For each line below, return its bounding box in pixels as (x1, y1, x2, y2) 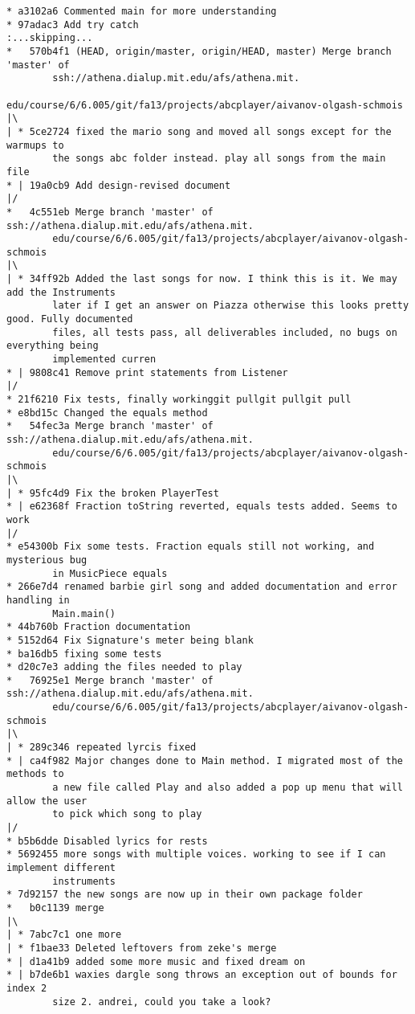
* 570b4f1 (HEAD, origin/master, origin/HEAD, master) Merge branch (6, 45, 392, 57)
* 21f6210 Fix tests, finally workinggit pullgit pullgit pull (6, 394, 352, 406)
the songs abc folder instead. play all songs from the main (52, 153, 386, 165)
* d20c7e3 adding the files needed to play (6, 661, 242, 673)
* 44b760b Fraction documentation (6, 621, 191, 633)
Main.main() (52, 607, 116, 619)
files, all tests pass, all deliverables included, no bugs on (52, 326, 397, 338)
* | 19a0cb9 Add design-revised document (6, 179, 231, 191)
